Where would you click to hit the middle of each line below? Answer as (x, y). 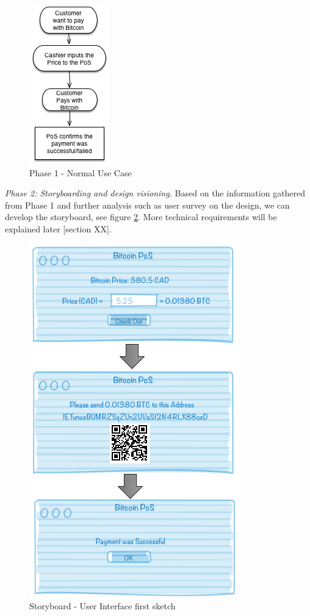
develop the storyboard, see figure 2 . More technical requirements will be (141, 217)
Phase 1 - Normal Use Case (81, 172)
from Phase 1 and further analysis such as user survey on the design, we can (147, 205)
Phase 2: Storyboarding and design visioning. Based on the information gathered (155, 193)
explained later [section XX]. (58, 228)
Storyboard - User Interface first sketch (103, 606)
